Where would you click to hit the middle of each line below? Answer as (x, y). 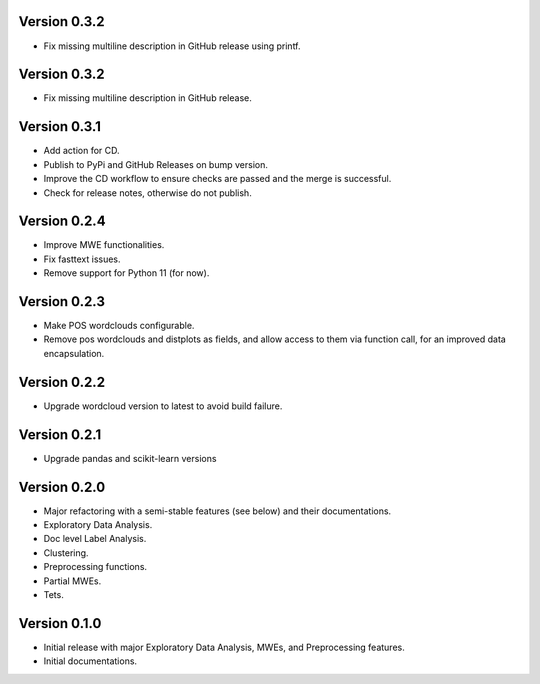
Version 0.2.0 (62, 486)
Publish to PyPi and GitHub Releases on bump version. (156, 164)
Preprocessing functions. (95, 567)
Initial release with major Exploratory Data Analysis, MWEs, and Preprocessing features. (224, 647)
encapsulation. (74, 353)
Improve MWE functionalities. (104, 245)
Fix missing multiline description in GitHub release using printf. (172, 46)
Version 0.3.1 (60, 126)
